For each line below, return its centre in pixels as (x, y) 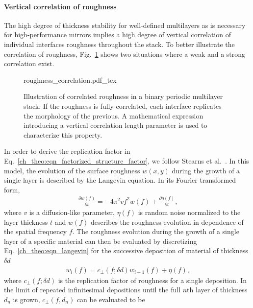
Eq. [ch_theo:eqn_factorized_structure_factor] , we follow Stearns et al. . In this (126, 160)
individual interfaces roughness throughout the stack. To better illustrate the (119, 44)
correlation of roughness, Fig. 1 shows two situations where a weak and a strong (125, 54)
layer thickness (26, 222)
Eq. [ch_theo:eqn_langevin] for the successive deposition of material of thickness (126, 250)
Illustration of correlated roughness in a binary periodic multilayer (123, 96)
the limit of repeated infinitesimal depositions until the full (92, 290)
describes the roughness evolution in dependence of (167, 222)
